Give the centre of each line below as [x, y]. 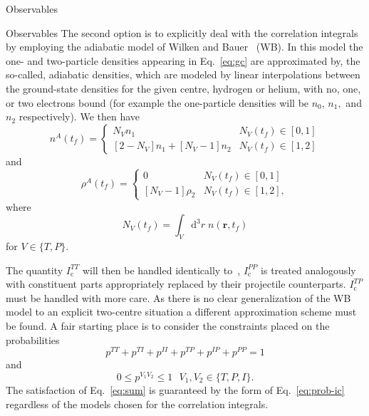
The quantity [35, 270]
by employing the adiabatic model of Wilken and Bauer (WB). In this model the [184, 47]
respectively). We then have [79, 116]
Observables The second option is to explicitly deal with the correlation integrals [182, 32]
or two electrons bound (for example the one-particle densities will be [157, 102]
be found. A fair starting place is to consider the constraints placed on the [168, 326]
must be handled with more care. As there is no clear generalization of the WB [178, 297]
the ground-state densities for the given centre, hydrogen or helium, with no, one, [183, 88]
